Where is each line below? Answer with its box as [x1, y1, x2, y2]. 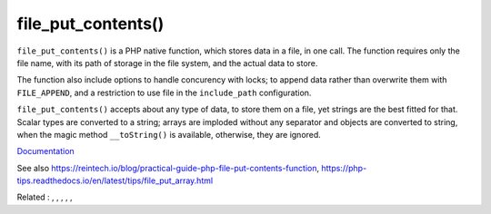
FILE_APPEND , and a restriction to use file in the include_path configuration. [16, 87, 312, 98]
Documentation [16, 146, 75, 157]
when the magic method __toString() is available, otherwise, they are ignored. [16, 129, 322, 140]
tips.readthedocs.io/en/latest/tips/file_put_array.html [16, 175, 214, 186]
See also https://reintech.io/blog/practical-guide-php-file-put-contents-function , [16, 162, 320, 173]
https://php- [321, 162, 367, 173]
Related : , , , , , [16, 191, 73, 203]
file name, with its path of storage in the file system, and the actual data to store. [16, 57, 318, 68]
